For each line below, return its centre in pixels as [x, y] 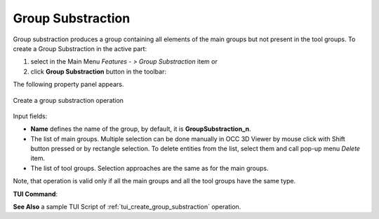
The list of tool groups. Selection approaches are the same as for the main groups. [149, 168]
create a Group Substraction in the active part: [80, 48]
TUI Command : [35, 194]
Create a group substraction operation [68, 100]
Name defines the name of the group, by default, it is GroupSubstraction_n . [141, 129]
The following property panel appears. [68, 85]
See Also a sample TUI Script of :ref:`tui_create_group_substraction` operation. [127, 207]
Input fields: [30, 116]
